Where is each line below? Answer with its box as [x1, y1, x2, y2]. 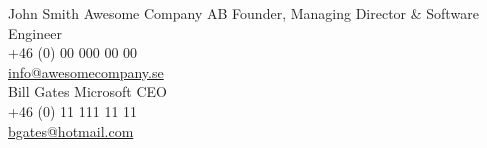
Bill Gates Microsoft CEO [8, 81, 167, 102]
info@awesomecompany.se [8, 61, 164, 82]
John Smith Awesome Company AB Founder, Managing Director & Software [8, 3, 479, 23]
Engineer [8, 22, 62, 43]
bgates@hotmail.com [8, 120, 134, 141]
